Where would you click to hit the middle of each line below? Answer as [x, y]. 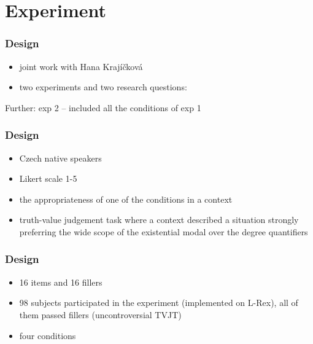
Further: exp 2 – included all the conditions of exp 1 [103, 107]
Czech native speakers [60, 158]
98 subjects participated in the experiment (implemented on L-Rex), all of [159, 303]
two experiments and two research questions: [103, 87]
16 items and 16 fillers [61, 282]
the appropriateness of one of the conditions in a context [126, 199]
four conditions [48, 335]
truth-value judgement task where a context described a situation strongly [159, 220]
